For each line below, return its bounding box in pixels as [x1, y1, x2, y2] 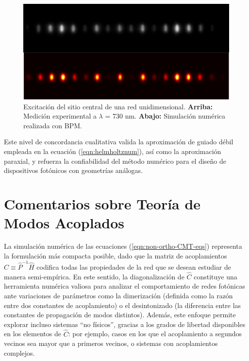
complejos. [4, 347, 35, 358]
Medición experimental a [23, 111, 97, 121]
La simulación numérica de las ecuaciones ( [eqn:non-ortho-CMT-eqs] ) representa [4, 241, 242, 251]
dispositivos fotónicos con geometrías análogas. [4, 165, 143, 175]
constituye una [194, 271, 237, 281]
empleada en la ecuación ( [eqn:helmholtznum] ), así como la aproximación [4, 146, 221, 156]
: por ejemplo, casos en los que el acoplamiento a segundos [68, 328, 242, 339]
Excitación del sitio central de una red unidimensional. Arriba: [23, 101, 213, 111]
